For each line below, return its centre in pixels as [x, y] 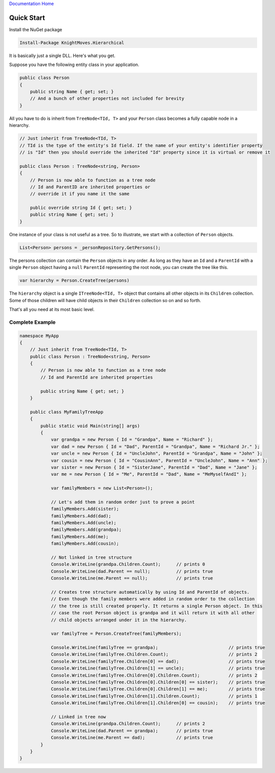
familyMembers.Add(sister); [85, 509]
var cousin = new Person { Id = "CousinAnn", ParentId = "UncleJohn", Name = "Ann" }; [159, 460]
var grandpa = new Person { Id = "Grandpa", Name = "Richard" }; [132, 440]
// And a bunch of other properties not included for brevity [107, 99]
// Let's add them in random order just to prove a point [123, 502]
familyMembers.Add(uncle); [83, 523]
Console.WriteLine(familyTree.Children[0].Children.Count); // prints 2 [154, 675]
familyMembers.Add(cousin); [85, 544]
